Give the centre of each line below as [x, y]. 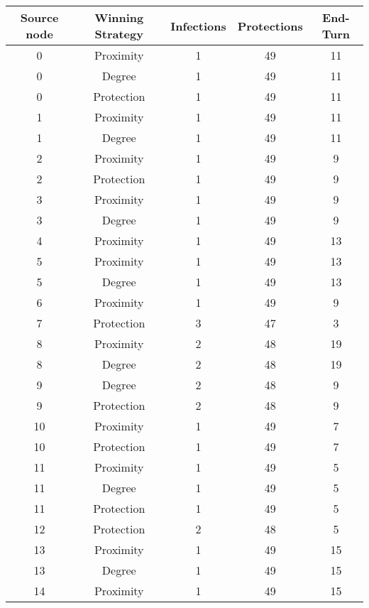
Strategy [119, 34]
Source [39, 17]
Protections [270, 26]
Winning [119, 17]
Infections [198, 26]
